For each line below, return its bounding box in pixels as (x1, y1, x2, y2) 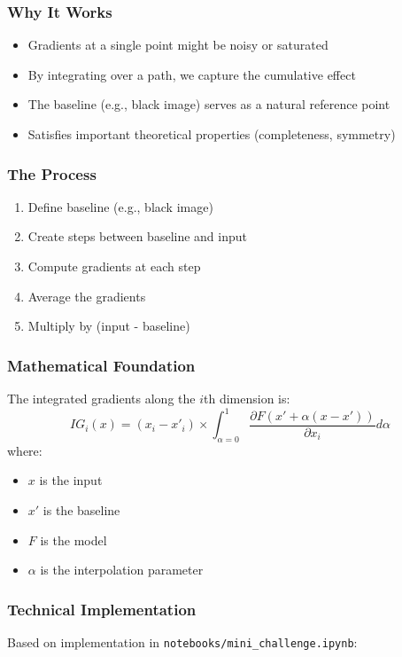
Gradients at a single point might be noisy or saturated (27, 35, 329, 54)
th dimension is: (204, 389, 290, 407)
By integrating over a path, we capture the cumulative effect (27, 65, 356, 83)
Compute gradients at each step (27, 257, 201, 275)
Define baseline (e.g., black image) (27, 197, 213, 215)
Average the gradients (27, 286, 146, 305)
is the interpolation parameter (40, 560, 204, 579)
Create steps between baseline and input (27, 227, 247, 246)
